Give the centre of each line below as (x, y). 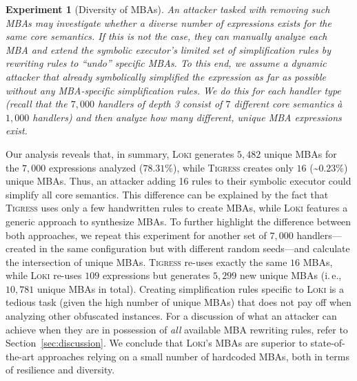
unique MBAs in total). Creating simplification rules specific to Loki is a (190, 288)
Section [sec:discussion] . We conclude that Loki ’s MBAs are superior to (156, 343)
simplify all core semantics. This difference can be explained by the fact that (167, 194)
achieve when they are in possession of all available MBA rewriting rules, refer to (177, 329)
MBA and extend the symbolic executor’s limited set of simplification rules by (169, 49)
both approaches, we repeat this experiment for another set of (136, 235)
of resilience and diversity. (60, 370)
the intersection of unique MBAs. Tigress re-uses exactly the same (146, 261)
